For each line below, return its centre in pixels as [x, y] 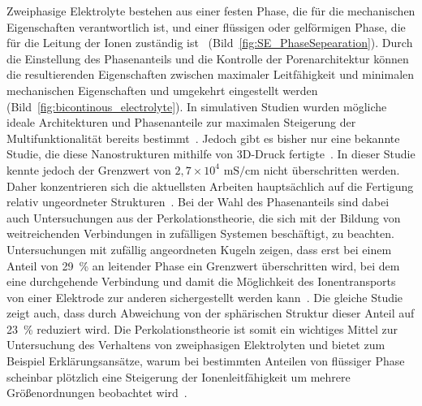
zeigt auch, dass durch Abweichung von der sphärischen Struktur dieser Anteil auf [211, 313]
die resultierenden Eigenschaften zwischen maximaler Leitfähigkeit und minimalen [211, 74]
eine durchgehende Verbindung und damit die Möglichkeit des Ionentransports [201, 281]
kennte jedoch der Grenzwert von [89, 169]
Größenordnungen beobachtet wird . [97, 393]
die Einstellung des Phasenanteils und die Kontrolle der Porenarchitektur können [208, 58]
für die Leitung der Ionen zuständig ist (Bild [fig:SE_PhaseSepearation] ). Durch [210, 43]
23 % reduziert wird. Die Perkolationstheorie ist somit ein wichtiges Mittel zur [202, 328]
